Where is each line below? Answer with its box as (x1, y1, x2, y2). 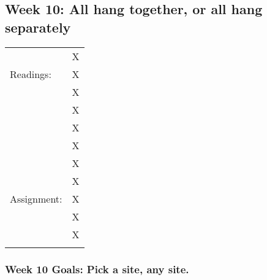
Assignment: (10, 191, 62, 206)
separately (5, 17, 71, 36)
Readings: (10, 66, 51, 81)
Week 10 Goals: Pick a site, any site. (5, 261, 189, 276)
